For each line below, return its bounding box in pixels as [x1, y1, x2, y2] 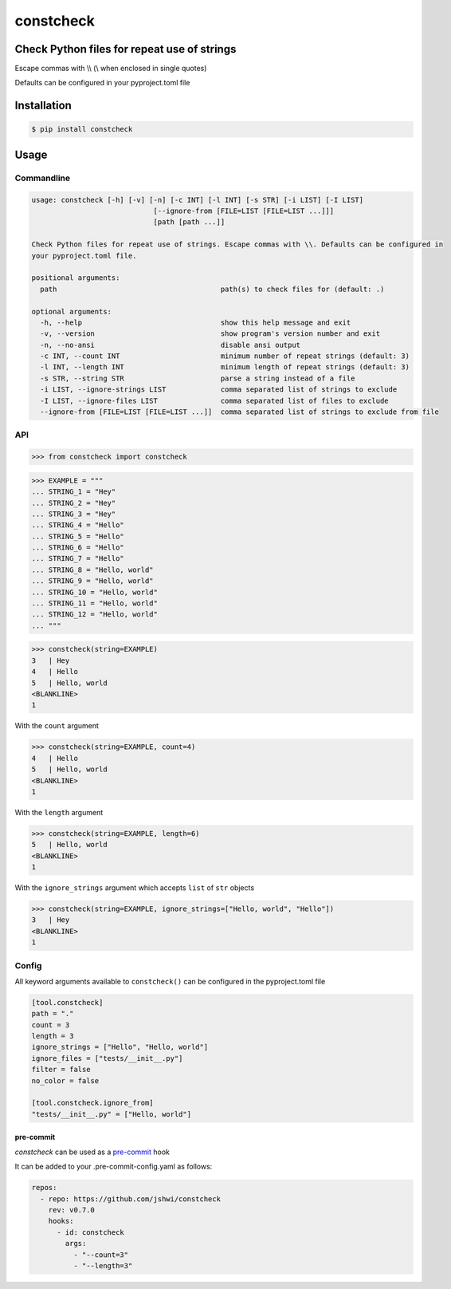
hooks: [48, 1216, 74, 1226]
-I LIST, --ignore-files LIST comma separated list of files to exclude [40, 396, 390, 405]
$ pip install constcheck [31, 124, 133, 134]
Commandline [14, 172, 71, 183]
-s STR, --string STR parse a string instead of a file [40, 373, 355, 383]
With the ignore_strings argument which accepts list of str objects [14, 883, 255, 893]
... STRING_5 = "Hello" [31, 531, 125, 541]
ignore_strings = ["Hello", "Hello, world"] [31, 1043, 209, 1052]
